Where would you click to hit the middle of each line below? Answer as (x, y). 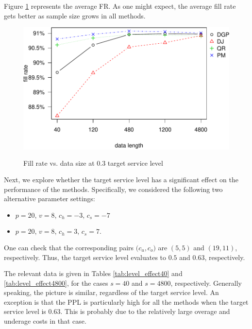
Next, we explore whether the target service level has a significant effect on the (121, 179)
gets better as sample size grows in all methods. (75, 15)
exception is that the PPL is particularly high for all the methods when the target (126, 302)
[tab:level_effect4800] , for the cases (56, 283)
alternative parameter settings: (50, 199)
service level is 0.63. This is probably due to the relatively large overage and (117, 311)
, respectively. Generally (206, 283)
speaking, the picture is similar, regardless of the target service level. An (111, 292)
